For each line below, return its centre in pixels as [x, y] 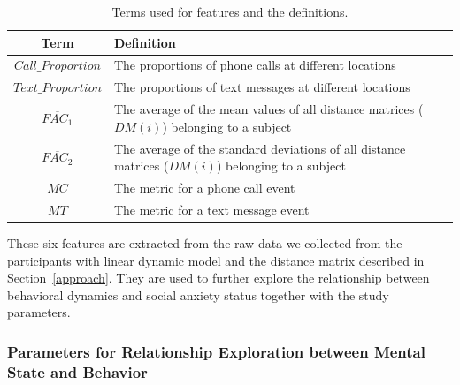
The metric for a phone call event [204, 187]
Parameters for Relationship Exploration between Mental [216, 351]
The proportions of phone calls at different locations [255, 65]
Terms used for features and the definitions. [230, 11]
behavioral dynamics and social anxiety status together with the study [198, 294]
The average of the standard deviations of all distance [260, 148]
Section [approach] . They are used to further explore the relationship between [218, 278]
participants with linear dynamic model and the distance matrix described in [216, 260]
